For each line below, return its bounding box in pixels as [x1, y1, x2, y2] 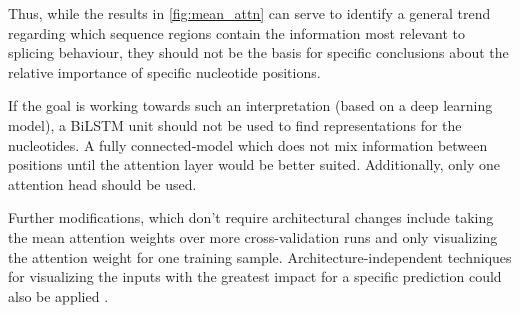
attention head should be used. [8, 173, 197, 194]
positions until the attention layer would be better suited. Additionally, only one [8, 154, 500, 175]
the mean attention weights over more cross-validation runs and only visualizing [8, 226, 498, 247]
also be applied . [8, 285, 109, 306]
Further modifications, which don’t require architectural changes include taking [8, 207, 494, 228]
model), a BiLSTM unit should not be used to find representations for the [8, 114, 462, 135]
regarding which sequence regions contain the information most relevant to [8, 22, 465, 43]
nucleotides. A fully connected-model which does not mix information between [8, 134, 488, 155]
